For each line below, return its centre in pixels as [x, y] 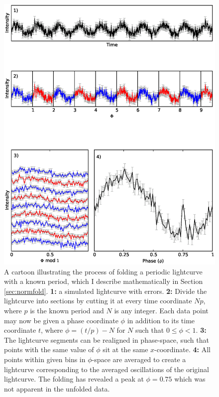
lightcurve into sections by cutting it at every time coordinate [98, 301]
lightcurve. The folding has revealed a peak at [74, 379]
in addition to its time [161, 320]
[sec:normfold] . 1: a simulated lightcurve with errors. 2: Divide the [106, 291]
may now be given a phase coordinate [61, 320]
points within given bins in [45, 359]
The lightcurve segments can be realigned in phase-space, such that [107, 339]
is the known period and [67, 311]
